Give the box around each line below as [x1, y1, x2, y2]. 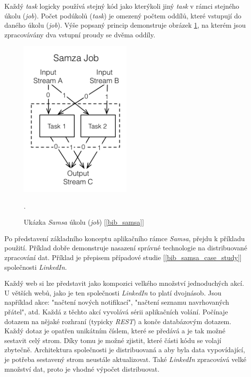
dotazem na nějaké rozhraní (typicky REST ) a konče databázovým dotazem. [4, 316, 232, 326]
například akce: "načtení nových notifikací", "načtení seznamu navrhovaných [4, 297, 229, 307]
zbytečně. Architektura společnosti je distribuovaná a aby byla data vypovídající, [4, 344, 245, 355]
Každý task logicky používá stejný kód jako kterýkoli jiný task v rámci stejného [4, 1, 239, 11]
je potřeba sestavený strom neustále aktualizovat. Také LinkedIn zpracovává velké [4, 354, 247, 364]
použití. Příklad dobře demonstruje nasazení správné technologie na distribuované [4, 243, 247, 253]
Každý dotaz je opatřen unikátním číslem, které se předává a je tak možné [4, 326, 226, 336]
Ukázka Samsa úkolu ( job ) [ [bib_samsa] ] [24, 217, 144, 227]
